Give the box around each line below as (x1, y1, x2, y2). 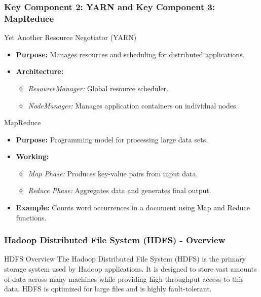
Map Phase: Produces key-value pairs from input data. (28, 168, 198, 178)
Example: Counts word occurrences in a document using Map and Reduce (16, 202, 250, 213)
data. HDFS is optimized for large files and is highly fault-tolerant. (4, 283, 212, 294)
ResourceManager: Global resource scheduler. (28, 83, 168, 93)
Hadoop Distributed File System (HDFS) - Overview (4, 234, 226, 246)
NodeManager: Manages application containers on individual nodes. (28, 100, 238, 110)
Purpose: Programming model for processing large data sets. (16, 134, 208, 144)
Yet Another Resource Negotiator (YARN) (4, 32, 137, 43)
